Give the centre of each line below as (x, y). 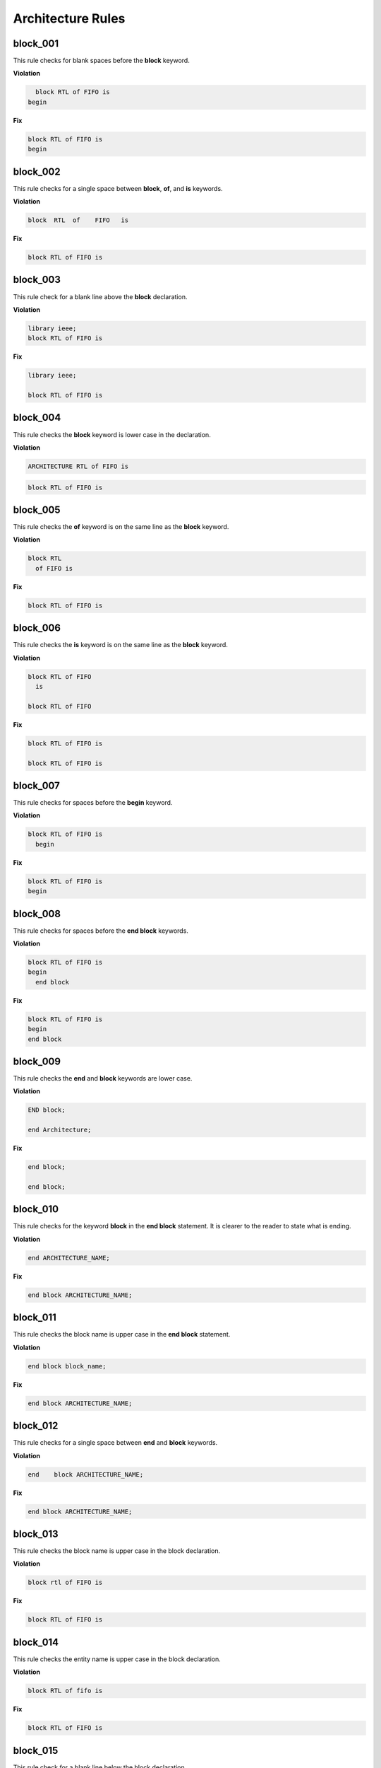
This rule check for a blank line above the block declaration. (100, 296)
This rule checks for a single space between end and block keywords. (115, 1443)
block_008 (37, 913)
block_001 (36, 43)
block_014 (36, 1642)
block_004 (37, 418)
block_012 (36, 1426)
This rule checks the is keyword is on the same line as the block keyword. (121, 645)
